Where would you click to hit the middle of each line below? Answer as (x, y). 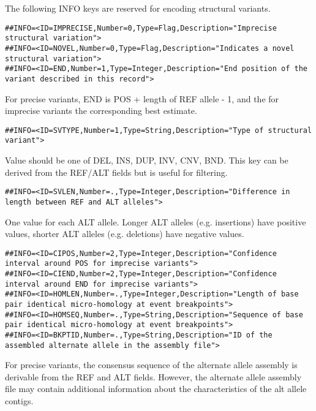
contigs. (19, 401)
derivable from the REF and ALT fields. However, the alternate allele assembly (153, 376)
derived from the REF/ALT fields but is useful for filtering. (116, 172)
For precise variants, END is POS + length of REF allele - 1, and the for (142, 98)
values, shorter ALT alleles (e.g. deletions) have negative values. (125, 234)
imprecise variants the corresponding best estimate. (101, 111)
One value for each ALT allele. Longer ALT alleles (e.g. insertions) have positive (156, 221)
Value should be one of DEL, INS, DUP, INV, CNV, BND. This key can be (147, 160)
